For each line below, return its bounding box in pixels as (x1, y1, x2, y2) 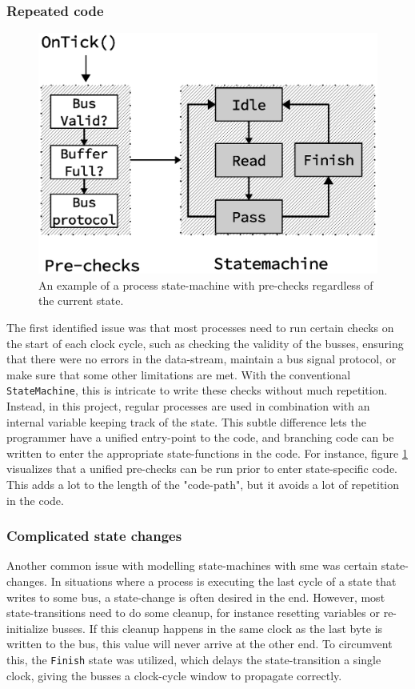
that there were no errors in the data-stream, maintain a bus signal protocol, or (6, 351, 397, 367)
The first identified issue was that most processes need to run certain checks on (6, 319, 394, 336)
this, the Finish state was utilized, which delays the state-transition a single (6, 651, 381, 667)
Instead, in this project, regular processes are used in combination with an (6, 398, 370, 415)
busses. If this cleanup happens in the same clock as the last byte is (51, 619, 383, 636)
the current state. (38, 292, 124, 309)
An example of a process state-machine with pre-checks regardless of (38, 276, 373, 293)
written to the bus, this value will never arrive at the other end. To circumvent (6, 635, 393, 652)
